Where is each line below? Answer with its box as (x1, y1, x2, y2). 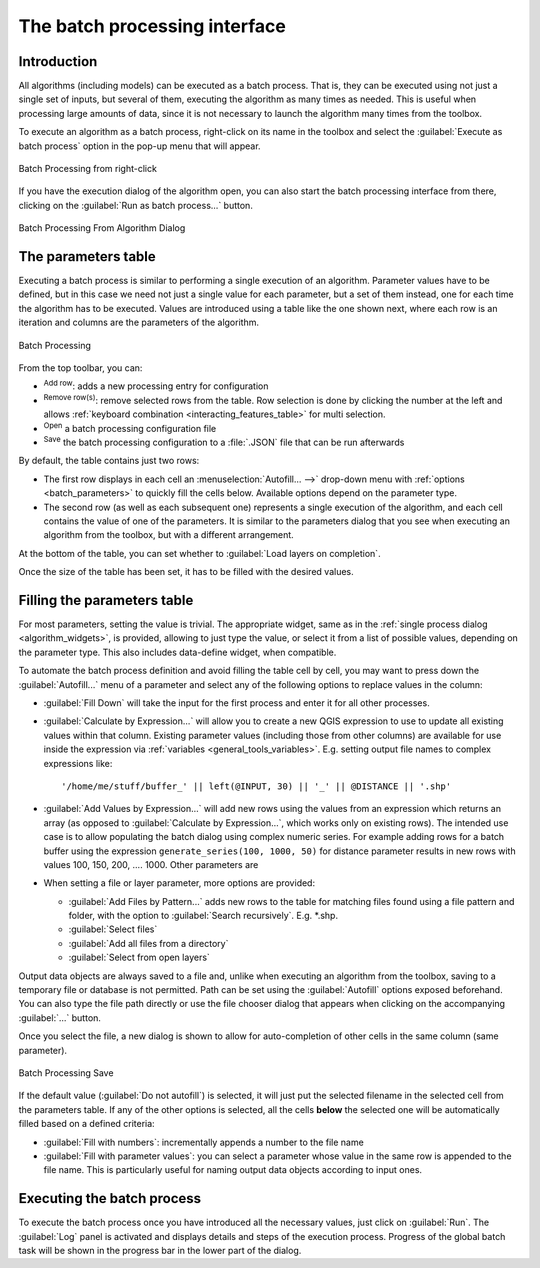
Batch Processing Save (18, 1066, 114, 1079)
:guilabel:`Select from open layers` (68, 951, 210, 964)
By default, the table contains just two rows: (18, 455, 200, 467)
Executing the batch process (18, 1190, 202, 1207)
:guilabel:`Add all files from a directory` (68, 937, 229, 949)
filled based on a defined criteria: (18, 1118, 155, 1130)
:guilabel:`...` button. (18, 1011, 102, 1024)
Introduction (18, 53, 98, 70)
